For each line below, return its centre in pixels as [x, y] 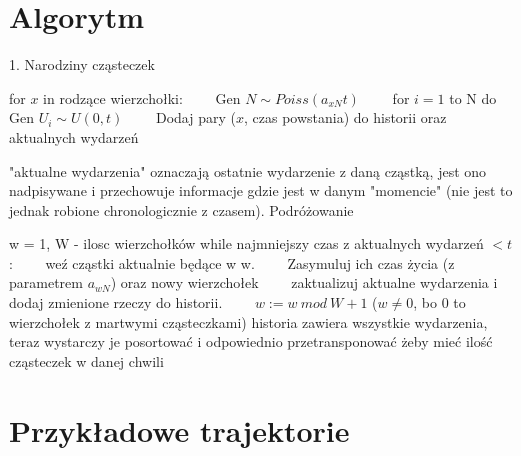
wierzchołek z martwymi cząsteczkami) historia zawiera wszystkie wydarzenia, [248, 321]
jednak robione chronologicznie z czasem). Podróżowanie [181, 209]
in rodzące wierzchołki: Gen [142, 97]
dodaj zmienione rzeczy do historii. [116, 302]
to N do [473, 97]
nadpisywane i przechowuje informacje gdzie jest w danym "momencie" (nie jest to [261, 190]
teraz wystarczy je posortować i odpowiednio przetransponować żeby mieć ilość [251, 341]
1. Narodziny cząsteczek [82, 64]
